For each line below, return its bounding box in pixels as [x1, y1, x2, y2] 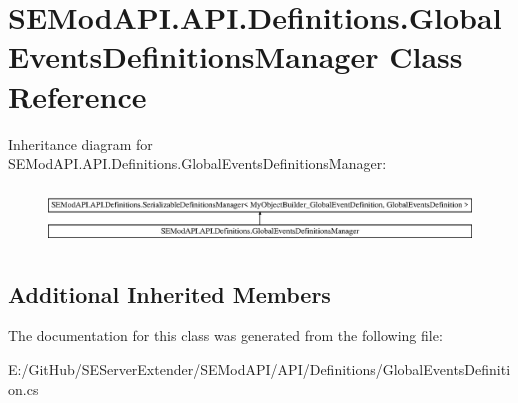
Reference [8, 75, 147, 116]
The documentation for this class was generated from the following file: [8, 325, 443, 346]
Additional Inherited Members [8, 278, 331, 309]
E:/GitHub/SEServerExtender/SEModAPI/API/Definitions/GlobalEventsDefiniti [8, 358, 511, 379]
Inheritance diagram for [8, 133, 153, 154]
